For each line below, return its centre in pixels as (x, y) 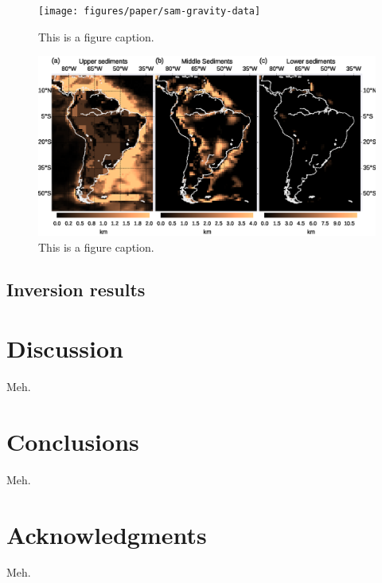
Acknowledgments (107, 534)
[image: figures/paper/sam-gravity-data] (150, 11)
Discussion (65, 348)
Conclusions (73, 441)
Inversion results (76, 290)
